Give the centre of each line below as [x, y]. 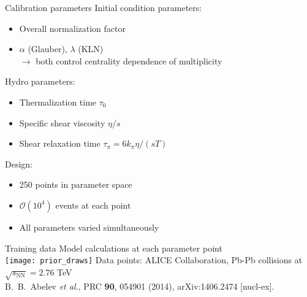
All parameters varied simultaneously [89, 227]
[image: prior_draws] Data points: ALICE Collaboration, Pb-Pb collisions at [154, 260]
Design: [19, 164]
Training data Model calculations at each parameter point [114, 248]
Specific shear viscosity [62, 122]
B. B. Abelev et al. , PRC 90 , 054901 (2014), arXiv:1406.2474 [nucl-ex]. [140, 286]
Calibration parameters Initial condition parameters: [104, 7]
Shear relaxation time [60, 143]
